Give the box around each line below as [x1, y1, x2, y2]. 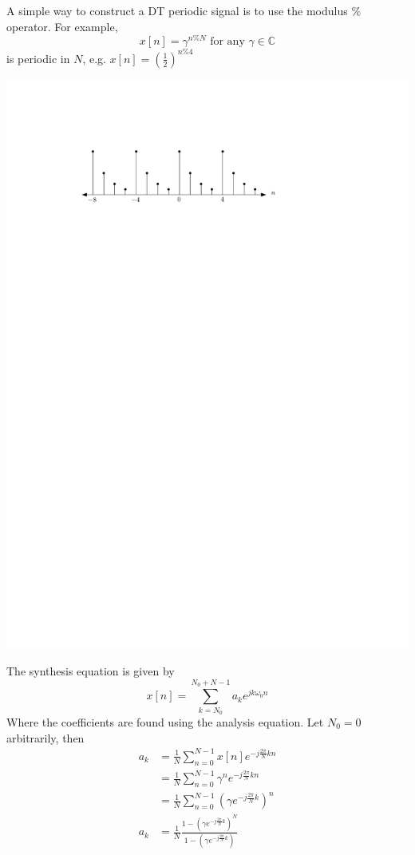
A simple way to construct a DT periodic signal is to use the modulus [6, 2, 348, 18]
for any [210, 36, 245, 48]
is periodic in [6, 49, 70, 66]
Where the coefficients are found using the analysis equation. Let [6, 714, 324, 730]
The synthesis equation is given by [6, 663, 175, 679]
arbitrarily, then [6, 729, 85, 746]
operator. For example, [6, 18, 118, 34]
